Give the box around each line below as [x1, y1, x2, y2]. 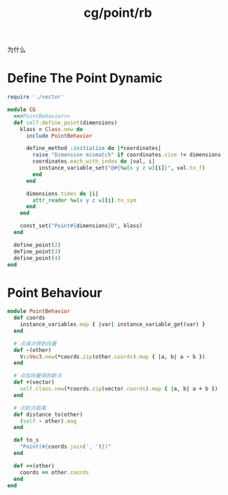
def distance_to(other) [13, 411, 83, 418]
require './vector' [7, 93, 65, 101]
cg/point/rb [83, 5, 152, 21]
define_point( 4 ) [13, 255, 61, 262]
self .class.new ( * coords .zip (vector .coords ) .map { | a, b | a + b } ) [20, 386, 218, 393]
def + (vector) [13, 379, 55, 386]
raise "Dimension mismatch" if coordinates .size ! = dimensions [32, 151, 221, 158]
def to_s [13, 437, 39, 444]
